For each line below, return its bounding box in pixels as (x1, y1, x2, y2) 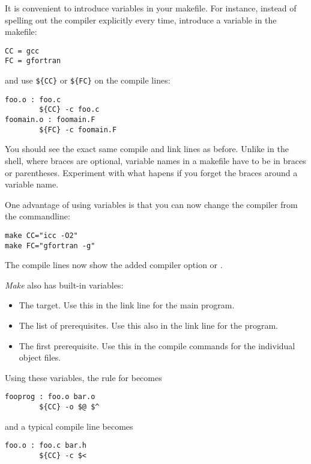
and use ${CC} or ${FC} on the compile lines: (5, 74, 171, 87)
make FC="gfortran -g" (5, 241, 95, 250)
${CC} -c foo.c (39, 105, 100, 114)
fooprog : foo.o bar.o (5, 392, 95, 401)
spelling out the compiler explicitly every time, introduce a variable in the (5, 13, 277, 26)
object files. (19, 351, 61, 364)
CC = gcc (5, 46, 40, 55)
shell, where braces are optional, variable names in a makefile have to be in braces (5, 154, 306, 166)
